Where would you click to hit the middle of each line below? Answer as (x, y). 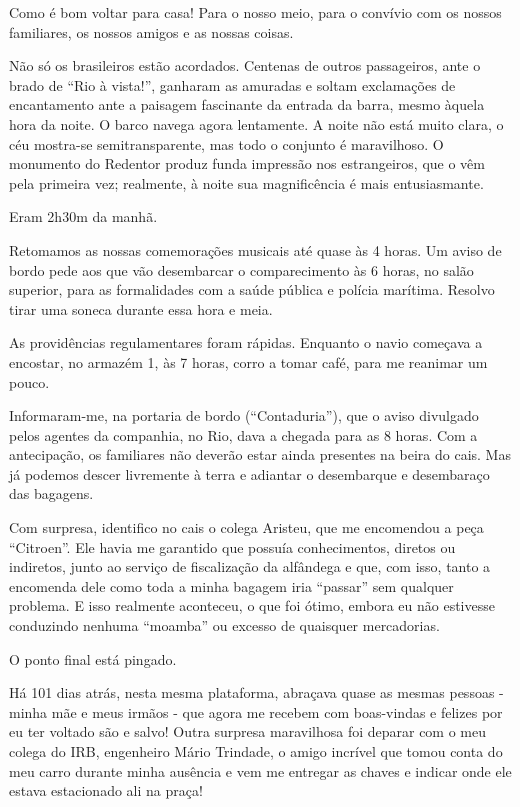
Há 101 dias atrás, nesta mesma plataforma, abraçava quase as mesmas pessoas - (256, 692)
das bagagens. (51, 493)
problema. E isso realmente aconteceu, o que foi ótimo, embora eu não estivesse (252, 605)
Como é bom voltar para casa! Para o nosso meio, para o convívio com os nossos (255, 12)
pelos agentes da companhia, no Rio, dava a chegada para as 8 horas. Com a (243, 434)
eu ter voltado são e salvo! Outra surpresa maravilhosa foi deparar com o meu (248, 731)
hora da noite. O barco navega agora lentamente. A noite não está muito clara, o (256, 123)
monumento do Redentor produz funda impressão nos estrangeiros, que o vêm (247, 163)
